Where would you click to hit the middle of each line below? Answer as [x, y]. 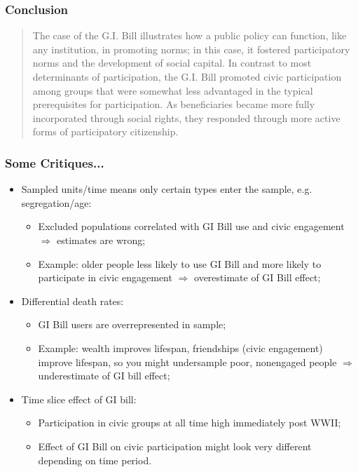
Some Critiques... [55, 162]
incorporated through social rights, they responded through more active [186, 117]
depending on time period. [95, 460]
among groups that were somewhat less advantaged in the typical [173, 90]
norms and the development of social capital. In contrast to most [172, 63]
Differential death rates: [73, 301]
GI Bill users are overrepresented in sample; [132, 324]
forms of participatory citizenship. [105, 132]
